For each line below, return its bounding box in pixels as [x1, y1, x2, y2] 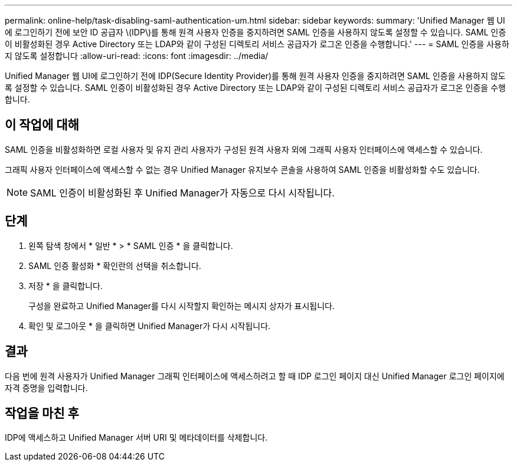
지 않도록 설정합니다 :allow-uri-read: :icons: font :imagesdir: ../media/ [5, 51, 269, 61]
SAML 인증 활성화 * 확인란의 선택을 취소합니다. [28, 260, 201, 271]
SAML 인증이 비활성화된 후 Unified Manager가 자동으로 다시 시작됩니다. [30, 186, 335, 199]
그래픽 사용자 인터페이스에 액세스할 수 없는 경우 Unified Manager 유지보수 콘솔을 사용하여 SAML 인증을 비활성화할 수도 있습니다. [5, 164, 480, 175]
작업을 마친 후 [5, 405, 79, 421]
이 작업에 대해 [5, 117, 79, 133]
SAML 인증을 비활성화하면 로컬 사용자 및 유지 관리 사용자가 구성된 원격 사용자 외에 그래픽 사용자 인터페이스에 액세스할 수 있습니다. [5, 144, 483, 155]
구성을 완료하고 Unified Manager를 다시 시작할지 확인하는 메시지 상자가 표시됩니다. [28, 300, 335, 311]
